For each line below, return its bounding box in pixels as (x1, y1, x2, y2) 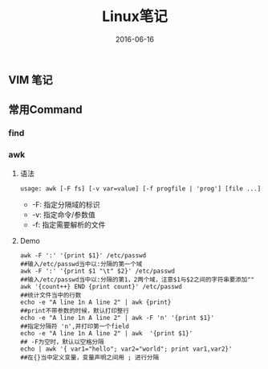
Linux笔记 (101, 7, 169, 26)
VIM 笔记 (8, 73, 54, 87)
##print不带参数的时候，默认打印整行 (19, 306, 130, 314)
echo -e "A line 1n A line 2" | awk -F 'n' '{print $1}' (19, 314, 215, 322)
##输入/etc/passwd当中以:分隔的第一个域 (19, 260, 143, 268)
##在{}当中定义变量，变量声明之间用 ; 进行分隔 (19, 353, 159, 362)
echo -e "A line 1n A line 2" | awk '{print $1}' (19, 329, 193, 338)
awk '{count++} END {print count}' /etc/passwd (19, 282, 182, 290)
